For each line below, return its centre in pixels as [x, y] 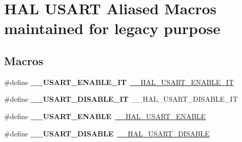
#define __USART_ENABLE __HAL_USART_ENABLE [105, 116]
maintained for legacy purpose [112, 28]
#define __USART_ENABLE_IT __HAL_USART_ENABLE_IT [119, 82]
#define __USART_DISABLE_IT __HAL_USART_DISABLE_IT [121, 99]
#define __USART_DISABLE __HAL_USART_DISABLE [107, 133]
